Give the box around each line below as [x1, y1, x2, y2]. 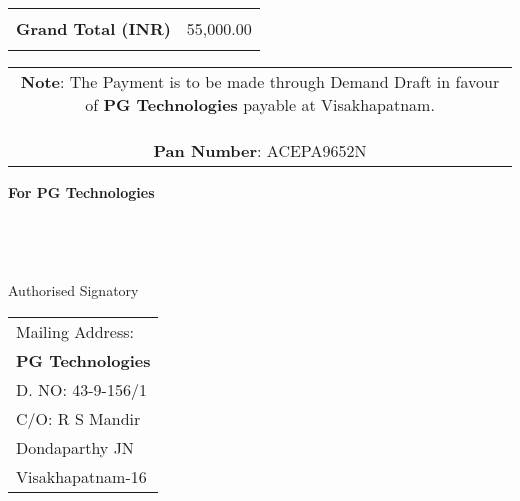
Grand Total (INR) [16, 17, 171, 40]
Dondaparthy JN [16, 435, 134, 459]
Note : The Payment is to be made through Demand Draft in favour [20, 70, 500, 93]
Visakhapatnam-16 [16, 464, 147, 488]
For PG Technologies [8, 182, 155, 202]
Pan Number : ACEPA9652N [153, 139, 367, 162]
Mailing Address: [16, 319, 135, 343]
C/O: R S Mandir [16, 406, 141, 430]
